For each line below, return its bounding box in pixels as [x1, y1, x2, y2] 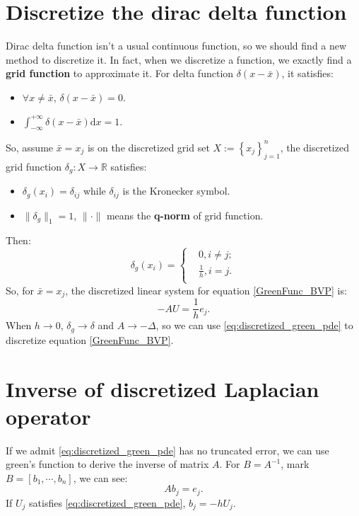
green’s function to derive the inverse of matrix [6, 457, 209, 471]
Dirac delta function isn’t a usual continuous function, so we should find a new [6, 38, 347, 53]
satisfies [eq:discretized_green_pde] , [29, 495, 186, 510]
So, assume [6, 139, 54, 154]
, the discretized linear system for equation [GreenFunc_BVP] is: [65, 282, 347, 297]
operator [6, 401, 91, 430]
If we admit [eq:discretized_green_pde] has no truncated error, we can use [6, 442, 329, 457]
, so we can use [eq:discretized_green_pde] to [155, 318, 353, 333]
